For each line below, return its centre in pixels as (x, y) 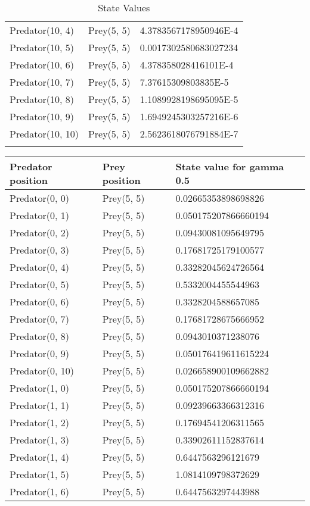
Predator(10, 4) (42, 30)
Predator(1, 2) (39, 422)
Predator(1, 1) (39, 405)
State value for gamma (230, 166)
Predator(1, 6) (39, 491)
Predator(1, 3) (39, 440)
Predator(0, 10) (42, 371)
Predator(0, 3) (39, 250)
